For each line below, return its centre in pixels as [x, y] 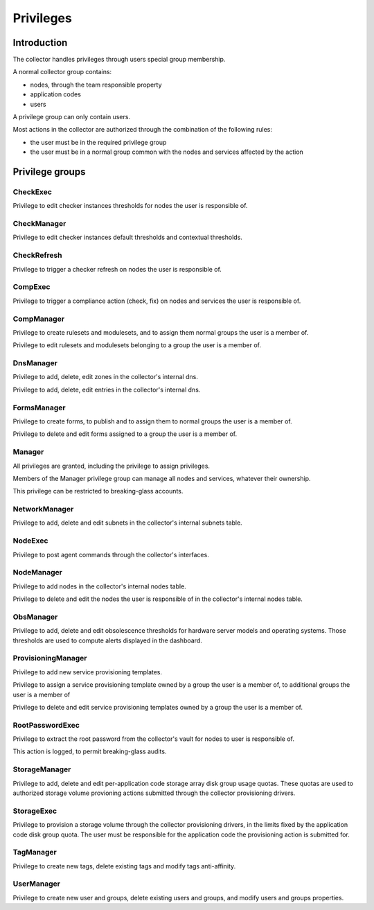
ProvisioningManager [50, 658]
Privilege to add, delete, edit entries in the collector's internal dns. [107, 390]
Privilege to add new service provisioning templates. [88, 672]
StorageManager [42, 769]
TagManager [35, 852]
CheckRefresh [37, 255]
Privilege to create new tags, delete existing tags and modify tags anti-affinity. [124, 866]
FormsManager [39, 408]
